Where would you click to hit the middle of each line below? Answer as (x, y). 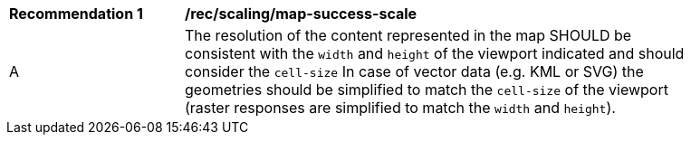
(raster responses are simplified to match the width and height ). (400, 108)
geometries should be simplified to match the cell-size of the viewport (427, 90)
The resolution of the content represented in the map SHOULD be (408, 35)
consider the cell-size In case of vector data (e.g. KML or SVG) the (414, 71)
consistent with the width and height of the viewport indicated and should (435, 53)
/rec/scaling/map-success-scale (301, 14)
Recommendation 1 (76, 14)
